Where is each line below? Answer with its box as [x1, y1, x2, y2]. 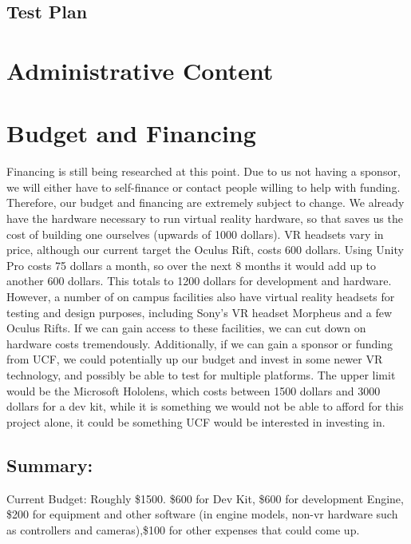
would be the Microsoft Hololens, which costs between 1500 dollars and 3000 [6, 382, 381, 399]
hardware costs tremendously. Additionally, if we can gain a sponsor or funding [6, 335, 393, 351]
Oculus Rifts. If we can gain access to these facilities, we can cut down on [6, 320, 366, 336]
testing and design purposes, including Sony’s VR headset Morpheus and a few [6, 304, 393, 320]
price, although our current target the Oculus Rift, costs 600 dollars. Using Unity [6, 241, 404, 258]
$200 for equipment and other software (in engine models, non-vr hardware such [6, 506, 398, 522]
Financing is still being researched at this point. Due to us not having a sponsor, [6, 163, 401, 180]
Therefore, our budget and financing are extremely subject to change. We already [6, 194, 405, 211]
